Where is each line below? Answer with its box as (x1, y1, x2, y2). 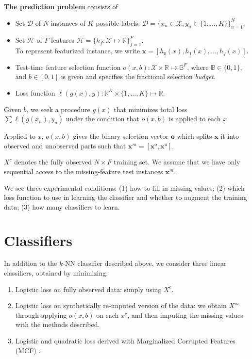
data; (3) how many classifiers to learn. (4, 201, 120, 212)
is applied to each (168, 114, 221, 124)
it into (220, 131, 239, 141)
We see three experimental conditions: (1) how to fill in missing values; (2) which (4, 182, 245, 193)
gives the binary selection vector (73, 131, 168, 141)
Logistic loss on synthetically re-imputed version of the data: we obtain (15, 300, 227, 310)
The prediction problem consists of (4, 1, 118, 11)
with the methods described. (15, 319, 100, 329)
